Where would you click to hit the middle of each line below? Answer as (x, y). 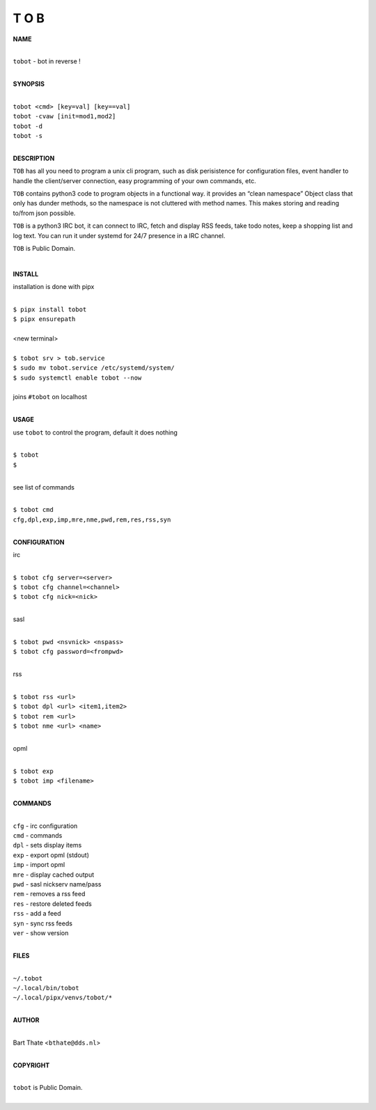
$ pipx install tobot (50, 309)
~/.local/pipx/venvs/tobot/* (63, 998)
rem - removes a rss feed (49, 894)
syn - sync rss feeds (43, 923)
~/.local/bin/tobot (46, 988)
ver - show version (41, 932)
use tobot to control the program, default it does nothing (95, 432)
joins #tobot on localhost (50, 397)
